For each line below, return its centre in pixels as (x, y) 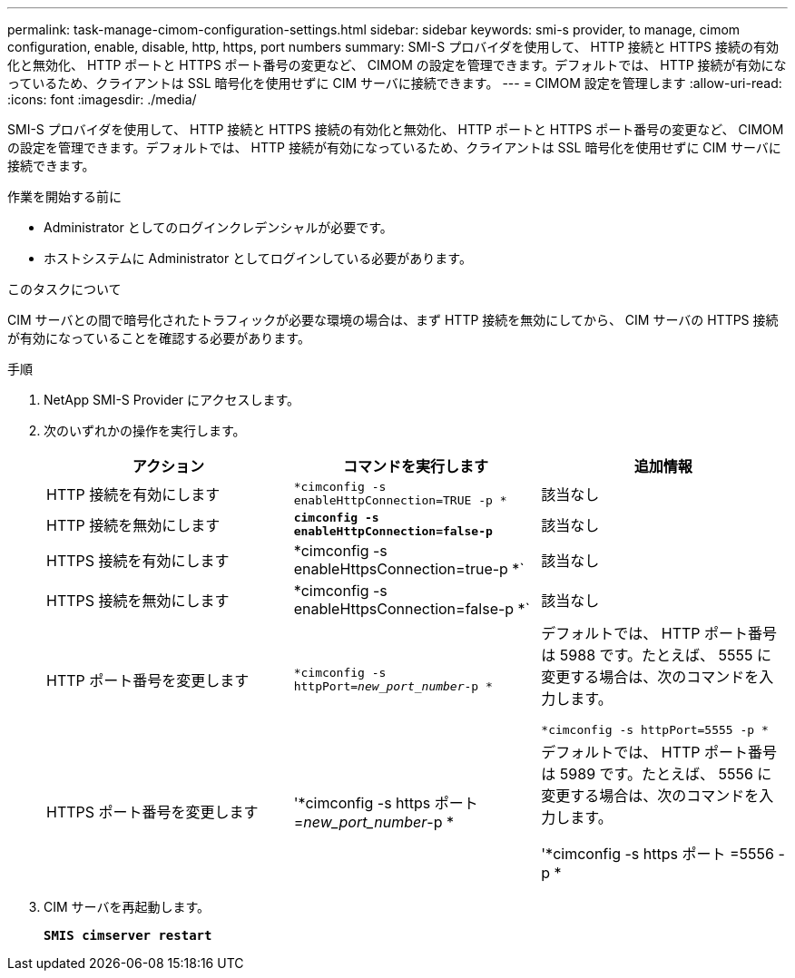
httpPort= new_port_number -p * (393, 686)
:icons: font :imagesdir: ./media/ (102, 99)
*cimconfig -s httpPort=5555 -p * (655, 730)
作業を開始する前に (64, 196)
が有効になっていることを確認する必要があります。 (159, 338)
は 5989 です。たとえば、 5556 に (657, 774)
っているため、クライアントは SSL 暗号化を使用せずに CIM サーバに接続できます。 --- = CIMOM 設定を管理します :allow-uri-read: (395, 83)
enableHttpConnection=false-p (393, 531)
